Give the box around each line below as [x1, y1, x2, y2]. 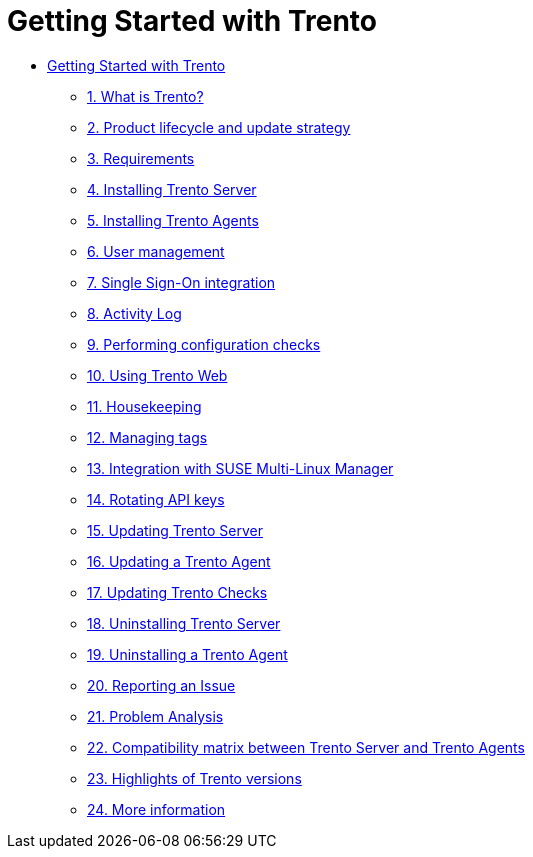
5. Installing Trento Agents [87, 211, 259, 229]
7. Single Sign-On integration [87, 273, 276, 291]
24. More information [87, 800, 226, 818]
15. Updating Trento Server [87, 521, 263, 539]
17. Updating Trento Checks [87, 583, 268, 601]
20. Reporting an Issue [87, 676, 236, 694]
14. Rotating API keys [87, 490, 225, 508]
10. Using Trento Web [87, 366, 228, 384]
